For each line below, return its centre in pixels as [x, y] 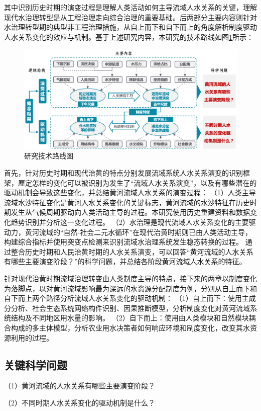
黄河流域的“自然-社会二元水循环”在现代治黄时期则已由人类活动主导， [138, 232]
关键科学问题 [36, 364]
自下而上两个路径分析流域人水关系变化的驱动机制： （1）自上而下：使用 [123, 298]
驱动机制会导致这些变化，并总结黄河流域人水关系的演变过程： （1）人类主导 [130, 192]
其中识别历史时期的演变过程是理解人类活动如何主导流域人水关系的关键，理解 [130, 7]
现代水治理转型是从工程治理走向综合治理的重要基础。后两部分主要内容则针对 [130, 17]
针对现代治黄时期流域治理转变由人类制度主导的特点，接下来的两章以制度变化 [130, 278]
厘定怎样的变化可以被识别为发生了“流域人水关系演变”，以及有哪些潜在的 [137, 182]
